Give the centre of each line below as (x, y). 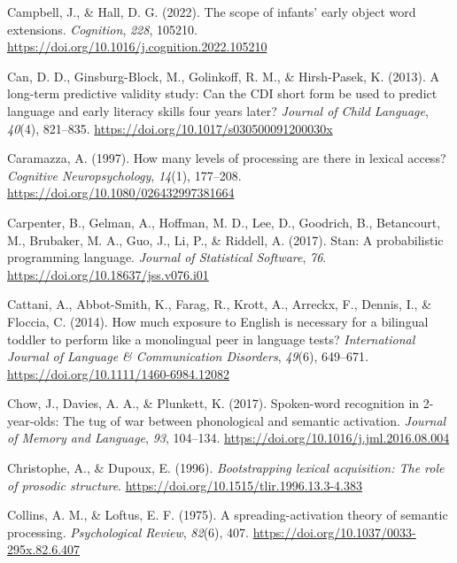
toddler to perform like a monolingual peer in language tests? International (211, 339)
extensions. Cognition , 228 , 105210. (102, 29)
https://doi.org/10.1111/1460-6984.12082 (118, 373)
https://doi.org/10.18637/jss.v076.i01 (108, 274)
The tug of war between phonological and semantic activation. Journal (255, 420)
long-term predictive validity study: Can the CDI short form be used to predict (222, 93)
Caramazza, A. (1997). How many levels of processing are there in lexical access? (227, 158)
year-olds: (33, 420)
